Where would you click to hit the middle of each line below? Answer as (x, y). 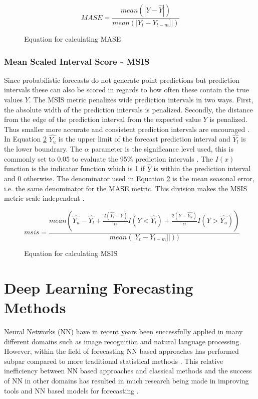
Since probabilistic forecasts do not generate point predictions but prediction (122, 80)
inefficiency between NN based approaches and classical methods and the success (128, 371)
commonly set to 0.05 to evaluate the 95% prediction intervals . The (109, 158)
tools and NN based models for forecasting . (71, 390)
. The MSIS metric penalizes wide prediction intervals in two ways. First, (141, 100)
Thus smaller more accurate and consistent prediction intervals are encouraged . (127, 129)
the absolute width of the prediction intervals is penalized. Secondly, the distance (128, 109)
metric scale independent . (44, 198)
